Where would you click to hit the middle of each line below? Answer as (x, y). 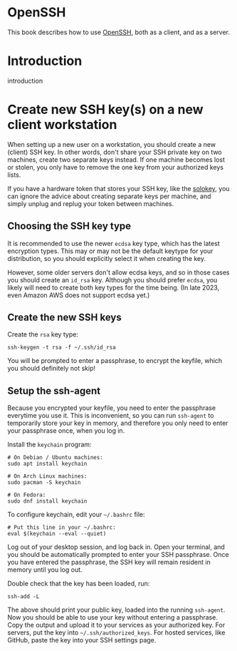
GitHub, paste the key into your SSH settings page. (82, 640)
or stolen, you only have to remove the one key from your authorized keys (116, 167)
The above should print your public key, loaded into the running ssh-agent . (116, 610)
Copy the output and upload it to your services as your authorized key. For (116, 625)
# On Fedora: (27, 495)
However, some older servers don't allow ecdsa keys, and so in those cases (118, 272)
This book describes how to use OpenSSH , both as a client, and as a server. (118, 32)
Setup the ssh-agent (54, 390)
